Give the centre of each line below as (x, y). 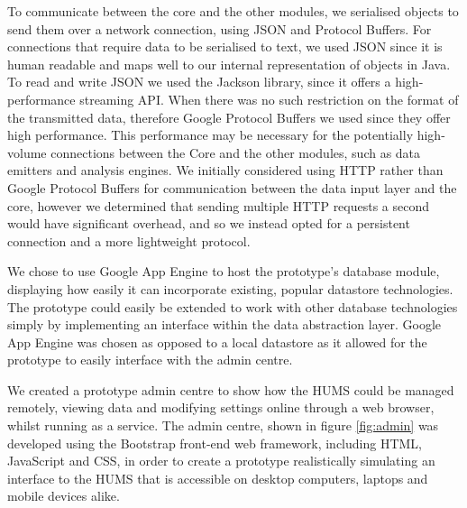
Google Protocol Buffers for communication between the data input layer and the (232, 187)
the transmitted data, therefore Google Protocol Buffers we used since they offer (229, 117)
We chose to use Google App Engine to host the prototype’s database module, (224, 271)
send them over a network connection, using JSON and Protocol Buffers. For (220, 28)
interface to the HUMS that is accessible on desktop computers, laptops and (218, 478)
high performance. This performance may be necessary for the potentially (211, 135)
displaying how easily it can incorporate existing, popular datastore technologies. (230, 288)
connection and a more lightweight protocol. (129, 240)
